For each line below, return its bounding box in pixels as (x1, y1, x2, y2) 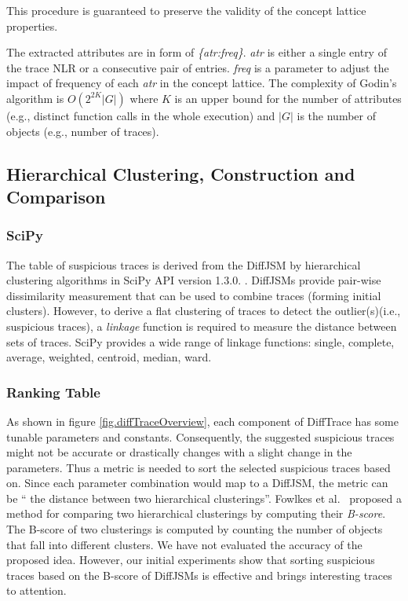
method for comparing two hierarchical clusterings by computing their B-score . (6, 505, 386, 522)
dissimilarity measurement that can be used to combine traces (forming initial (6, 287, 381, 303)
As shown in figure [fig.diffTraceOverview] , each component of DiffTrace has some (6, 412, 399, 429)
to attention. (6, 582, 67, 599)
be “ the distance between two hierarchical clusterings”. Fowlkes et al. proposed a (6, 489, 402, 506)
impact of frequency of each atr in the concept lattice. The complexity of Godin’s (6, 75, 397, 91)
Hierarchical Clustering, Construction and (6, 161, 355, 185)
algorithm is (6, 90, 64, 106)
